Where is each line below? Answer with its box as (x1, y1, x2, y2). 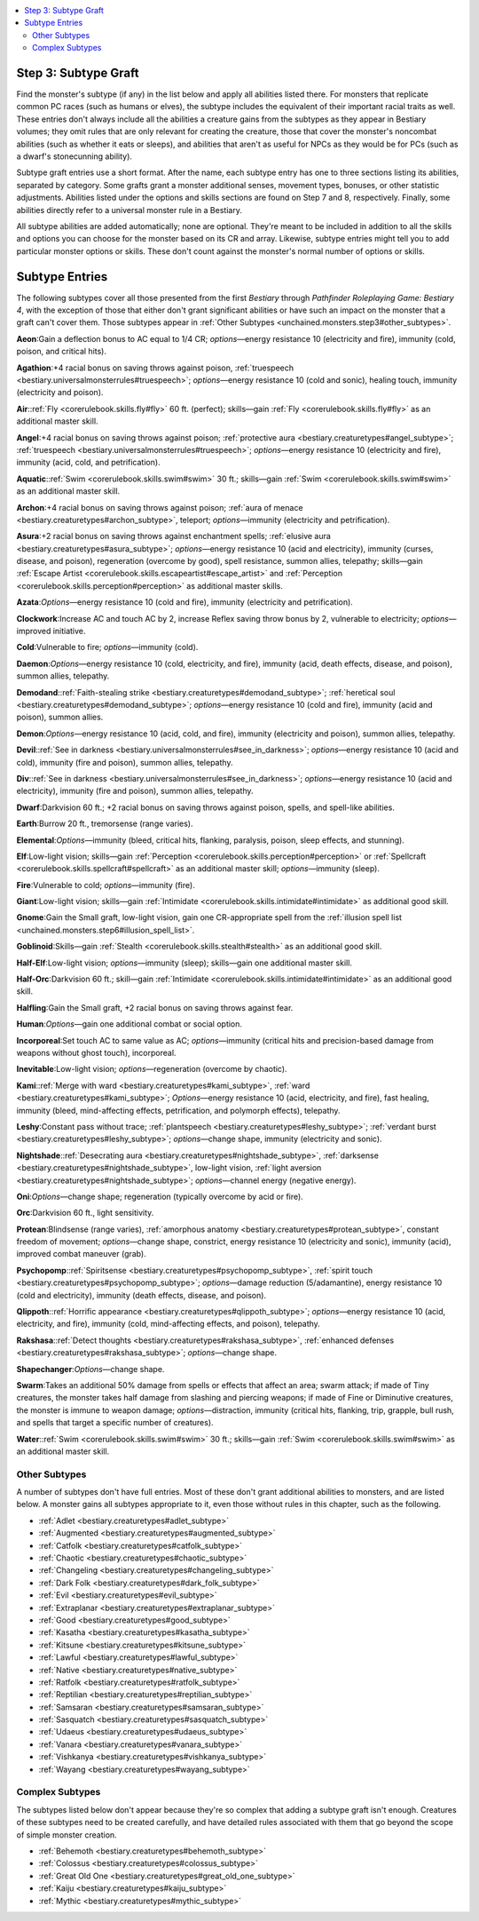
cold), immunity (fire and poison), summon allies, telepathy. (16, 757, 233, 767)
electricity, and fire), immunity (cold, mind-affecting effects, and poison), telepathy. (16, 1319, 321, 1330)
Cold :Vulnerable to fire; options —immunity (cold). (16, 642, 199, 653)
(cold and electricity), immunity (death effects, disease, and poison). (16, 1290, 266, 1300)
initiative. (52, 626, 86, 637)
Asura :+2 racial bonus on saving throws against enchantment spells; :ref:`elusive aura (16, 531, 332, 542)
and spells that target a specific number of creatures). (16, 1417, 214, 1428)
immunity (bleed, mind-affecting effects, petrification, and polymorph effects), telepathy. (16, 1105, 341, 1115)
